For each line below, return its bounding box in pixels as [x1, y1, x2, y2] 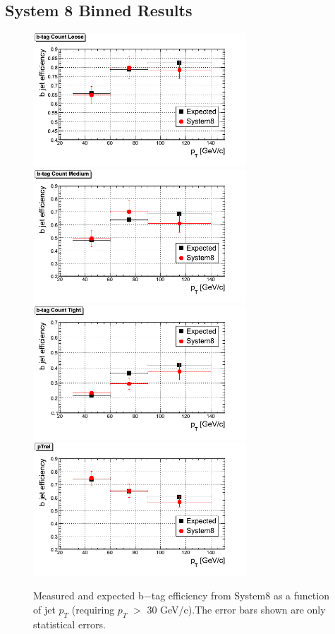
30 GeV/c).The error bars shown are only [147, 602, 326, 617]
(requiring [71, 602, 115, 617]
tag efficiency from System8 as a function [151, 588, 329, 603]
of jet [33, 602, 56, 617]
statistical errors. [33, 616, 106, 631]
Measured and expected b [33, 588, 144, 603]
